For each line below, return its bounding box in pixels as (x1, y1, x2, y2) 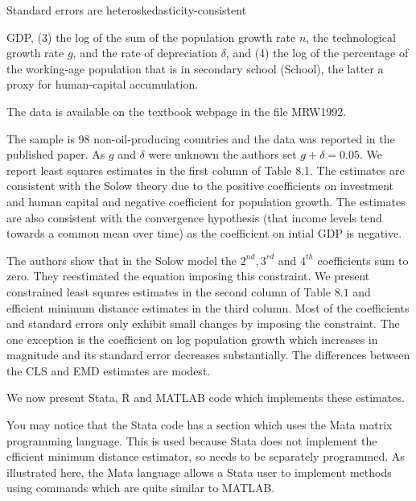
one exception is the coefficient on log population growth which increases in (6, 330, 378, 347)
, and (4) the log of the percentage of (225, 44, 409, 61)
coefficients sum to (317, 251, 409, 268)
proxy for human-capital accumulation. (6, 76, 199, 93)
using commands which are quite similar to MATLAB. (6, 479, 275, 496)
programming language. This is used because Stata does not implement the (6, 432, 377, 449)
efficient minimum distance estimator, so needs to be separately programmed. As (6, 448, 405, 465)
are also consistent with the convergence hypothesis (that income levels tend (6, 209, 382, 226)
